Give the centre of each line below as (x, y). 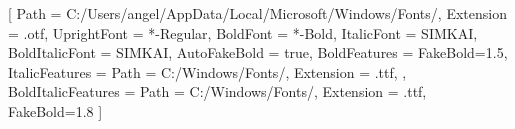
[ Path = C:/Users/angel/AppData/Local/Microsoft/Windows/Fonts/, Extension (257, 13)
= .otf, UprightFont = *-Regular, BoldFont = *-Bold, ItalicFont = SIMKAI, (243, 32)
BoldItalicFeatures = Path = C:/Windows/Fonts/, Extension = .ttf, (217, 91)
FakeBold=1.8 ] (55, 110)
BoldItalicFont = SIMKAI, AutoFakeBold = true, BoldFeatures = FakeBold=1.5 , (258, 52)
